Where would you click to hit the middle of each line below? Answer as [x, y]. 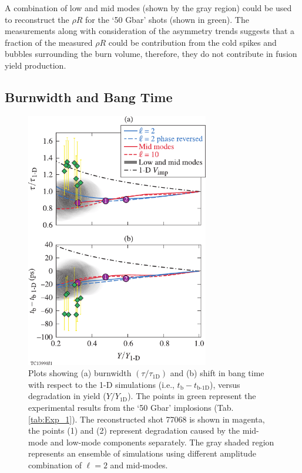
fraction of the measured [49, 42]
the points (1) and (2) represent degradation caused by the [134, 430]
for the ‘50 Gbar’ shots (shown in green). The [167, 19]
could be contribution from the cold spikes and [192, 42]
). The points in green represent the [192, 396]
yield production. [36, 65]
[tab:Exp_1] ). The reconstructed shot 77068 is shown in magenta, [147, 419]
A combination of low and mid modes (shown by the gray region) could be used [148, 8]
